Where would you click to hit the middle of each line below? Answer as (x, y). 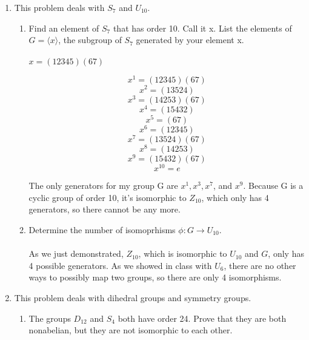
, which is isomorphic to (183, 253)
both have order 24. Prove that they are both (202, 318)
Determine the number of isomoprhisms (102, 229)
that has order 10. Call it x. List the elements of (202, 28)
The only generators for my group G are (103, 185)
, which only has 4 (235, 197)
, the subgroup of (90, 40)
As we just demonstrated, (76, 253)
